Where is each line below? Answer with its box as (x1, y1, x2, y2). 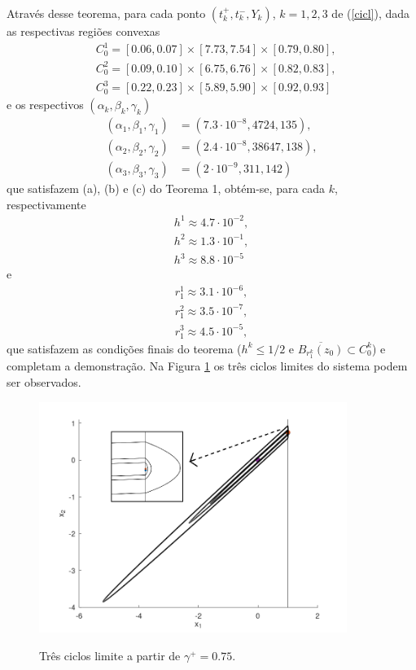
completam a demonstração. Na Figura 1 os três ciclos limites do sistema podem (7, 357, 408, 374)
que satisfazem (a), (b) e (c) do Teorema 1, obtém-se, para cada (7, 180, 326, 197)
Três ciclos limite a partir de (39, 646, 181, 663)
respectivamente (7, 195, 86, 212)
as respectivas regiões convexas (7, 23, 160, 39)
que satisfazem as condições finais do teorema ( (7, 339, 242, 357)
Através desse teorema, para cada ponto (7, 5, 206, 21)
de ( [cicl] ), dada (331, 5, 410, 21)
